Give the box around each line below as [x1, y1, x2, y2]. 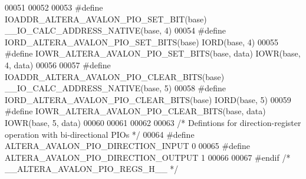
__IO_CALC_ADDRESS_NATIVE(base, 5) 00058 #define [5, 82, 226, 94]
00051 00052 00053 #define [5, 1, 103, 13]
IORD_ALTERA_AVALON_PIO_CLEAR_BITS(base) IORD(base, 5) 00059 [5, 93, 291, 105]
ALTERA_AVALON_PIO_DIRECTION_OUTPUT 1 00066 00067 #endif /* [5, 151, 291, 163]
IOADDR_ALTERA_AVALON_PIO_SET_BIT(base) [5, 12, 207, 25]
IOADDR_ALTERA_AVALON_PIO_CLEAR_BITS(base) [5, 70, 225, 82]
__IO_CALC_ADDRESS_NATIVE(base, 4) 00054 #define [5, 24, 226, 37]
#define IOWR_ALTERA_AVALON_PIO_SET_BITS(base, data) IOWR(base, [5, 47, 301, 59]
